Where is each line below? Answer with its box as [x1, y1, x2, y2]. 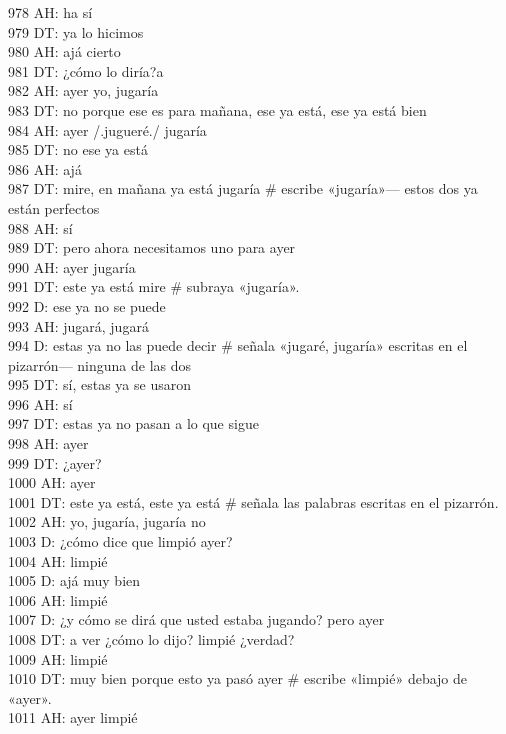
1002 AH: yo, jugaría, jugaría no [8, 511, 206, 532]
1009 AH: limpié [8, 648, 108, 669]
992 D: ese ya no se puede [8, 295, 166, 316]
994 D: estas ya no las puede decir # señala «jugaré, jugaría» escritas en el [8, 335, 468, 356]
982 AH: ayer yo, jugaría [8, 80, 159, 101]
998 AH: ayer [8, 433, 89, 454]
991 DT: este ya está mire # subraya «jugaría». [8, 276, 300, 297]
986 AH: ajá [8, 158, 82, 179]
